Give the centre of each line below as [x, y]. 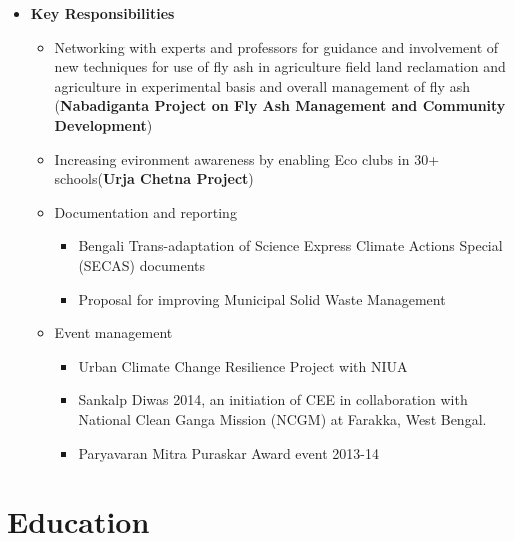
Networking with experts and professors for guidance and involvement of [276, 46]
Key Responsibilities [102, 13]
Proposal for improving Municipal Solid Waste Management [262, 298]
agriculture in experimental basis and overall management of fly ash [262, 85]
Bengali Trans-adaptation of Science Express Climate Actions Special [290, 245]
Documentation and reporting [145, 211]
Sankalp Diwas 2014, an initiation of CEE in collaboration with [273, 399]
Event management [113, 332]
